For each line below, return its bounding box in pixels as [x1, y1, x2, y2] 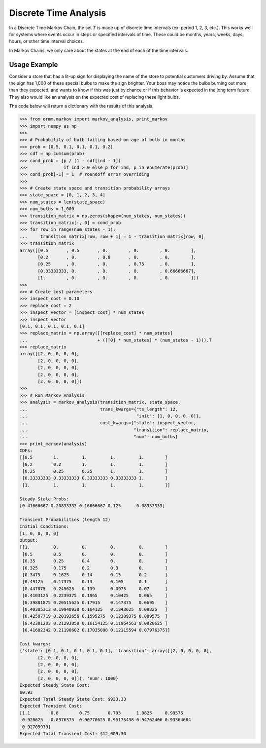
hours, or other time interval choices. [9, 38, 84, 44]
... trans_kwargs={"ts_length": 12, [19, 406, 178, 412]
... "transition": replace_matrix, [19, 427, 209, 433]
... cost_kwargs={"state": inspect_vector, [19, 420, 197, 426]
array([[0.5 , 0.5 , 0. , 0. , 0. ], [19, 247, 197, 253]
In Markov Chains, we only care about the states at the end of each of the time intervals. [9, 47, 188, 53]
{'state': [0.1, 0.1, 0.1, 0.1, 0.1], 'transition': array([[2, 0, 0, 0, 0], [19, 648, 212, 654]
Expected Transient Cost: [19, 703, 82, 709]
